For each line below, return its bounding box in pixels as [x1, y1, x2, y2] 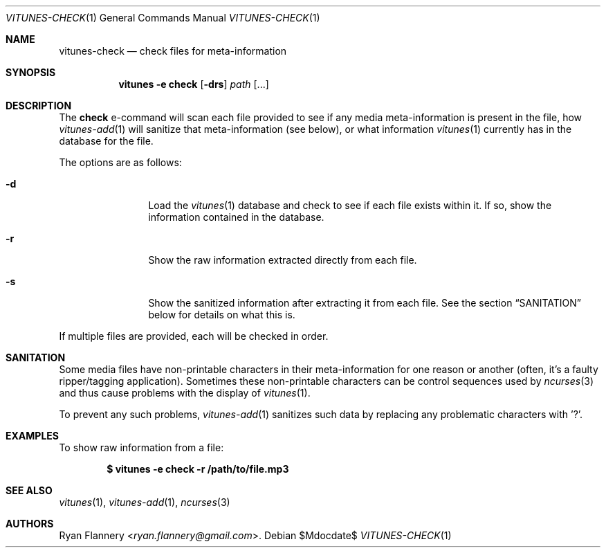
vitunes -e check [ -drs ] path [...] [118, 78, 269, 90]
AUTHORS [6, 518, 54, 529]
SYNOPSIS [6, 66, 56, 78]
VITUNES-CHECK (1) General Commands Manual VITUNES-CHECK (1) [6, 12, 320, 24]
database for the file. [59, 135, 154, 147]
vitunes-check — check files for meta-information [59, 45, 287, 57]
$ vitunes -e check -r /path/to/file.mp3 [107, 463, 289, 475]
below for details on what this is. [148, 309, 295, 320]
